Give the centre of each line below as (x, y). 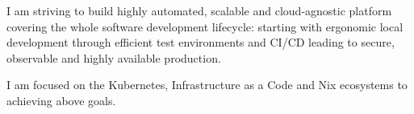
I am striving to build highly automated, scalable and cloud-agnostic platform (199, 10)
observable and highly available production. (114, 57)
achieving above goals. (61, 100)
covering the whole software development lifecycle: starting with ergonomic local (205, 26)
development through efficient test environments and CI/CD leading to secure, (201, 42)
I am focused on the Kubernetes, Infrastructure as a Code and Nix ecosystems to (207, 85)
